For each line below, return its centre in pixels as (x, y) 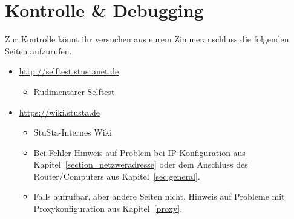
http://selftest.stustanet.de (69, 71)
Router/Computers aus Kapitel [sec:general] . (117, 176)
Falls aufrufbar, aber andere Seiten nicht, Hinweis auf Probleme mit (159, 196)
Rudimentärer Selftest (74, 91)
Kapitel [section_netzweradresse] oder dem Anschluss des (141, 164)
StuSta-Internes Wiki (73, 132)
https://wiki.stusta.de (60, 112)
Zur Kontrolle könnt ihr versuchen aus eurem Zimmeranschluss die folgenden (147, 39)
